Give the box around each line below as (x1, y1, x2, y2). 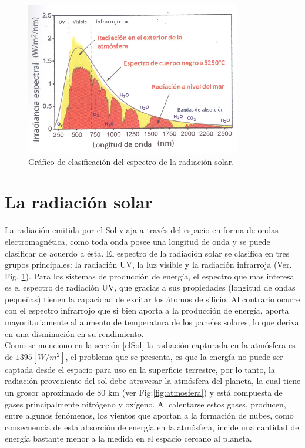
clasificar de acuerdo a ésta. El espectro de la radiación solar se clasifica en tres (5, 247, 290, 259)
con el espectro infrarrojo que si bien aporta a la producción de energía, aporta (5, 304, 289, 316)
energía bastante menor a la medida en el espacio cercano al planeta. (5, 432, 252, 444)
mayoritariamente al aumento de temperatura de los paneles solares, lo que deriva (5, 316, 299, 328)
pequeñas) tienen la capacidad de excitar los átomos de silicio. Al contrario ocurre (5, 292, 300, 305)
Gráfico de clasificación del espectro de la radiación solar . (28, 155, 234, 167)
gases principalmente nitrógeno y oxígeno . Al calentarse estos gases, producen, (5, 398, 286, 410)
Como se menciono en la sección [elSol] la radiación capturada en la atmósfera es (5, 339, 296, 351)
